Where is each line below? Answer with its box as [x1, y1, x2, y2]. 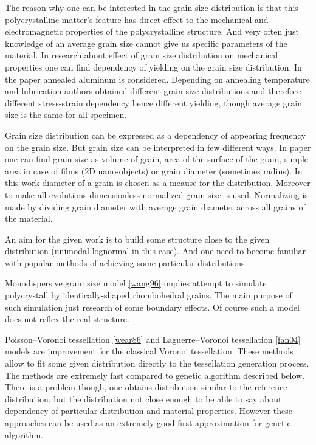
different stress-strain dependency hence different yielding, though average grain [5, 96, 302, 109]
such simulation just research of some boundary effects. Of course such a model [5, 300, 300, 313]
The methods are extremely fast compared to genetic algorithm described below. [5, 368, 305, 381]
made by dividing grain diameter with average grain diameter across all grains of [5, 200, 306, 213]
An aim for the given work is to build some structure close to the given [5, 232, 270, 245]
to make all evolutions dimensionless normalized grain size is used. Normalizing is [5, 188, 308, 201]
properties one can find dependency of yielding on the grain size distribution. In [5, 60, 302, 73]
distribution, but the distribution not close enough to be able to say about [5, 392, 282, 405]
